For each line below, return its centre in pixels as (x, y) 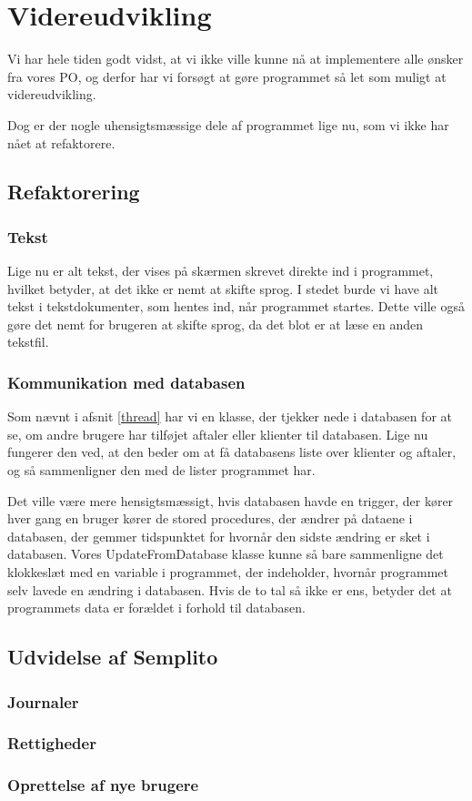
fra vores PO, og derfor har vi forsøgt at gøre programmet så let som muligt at (227, 76)
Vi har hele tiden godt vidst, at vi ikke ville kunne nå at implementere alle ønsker (236, 59)
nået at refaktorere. (61, 142)
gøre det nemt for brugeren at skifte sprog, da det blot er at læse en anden (216, 324)
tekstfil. (28, 342)
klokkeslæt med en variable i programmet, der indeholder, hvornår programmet (228, 572)
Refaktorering (74, 192)
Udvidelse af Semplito (113, 657)
